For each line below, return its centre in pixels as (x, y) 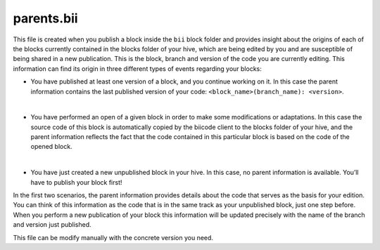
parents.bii (45, 18)
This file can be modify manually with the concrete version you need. (113, 237)
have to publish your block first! (76, 182)
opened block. (52, 147)
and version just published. (52, 225)
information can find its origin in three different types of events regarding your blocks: (137, 68)
